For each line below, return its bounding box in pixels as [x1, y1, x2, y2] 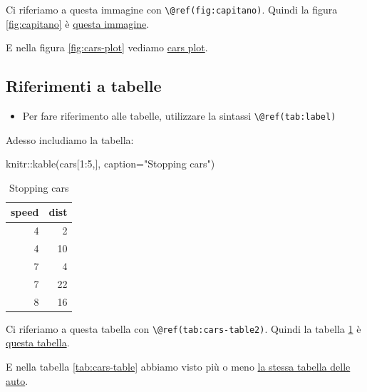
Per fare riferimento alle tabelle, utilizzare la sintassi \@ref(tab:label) [22, 108, 336, 123]
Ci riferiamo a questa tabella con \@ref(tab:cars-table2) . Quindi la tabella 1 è [6, 321, 361, 336]
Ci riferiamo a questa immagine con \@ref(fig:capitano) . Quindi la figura [6, 2, 338, 16]
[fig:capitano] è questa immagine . [6, 16, 150, 31]
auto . [6, 373, 29, 388]
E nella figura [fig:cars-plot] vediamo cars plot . [6, 40, 208, 55]
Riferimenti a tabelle [6, 75, 162, 97]
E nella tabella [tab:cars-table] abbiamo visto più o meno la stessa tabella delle [6, 359, 351, 374]
